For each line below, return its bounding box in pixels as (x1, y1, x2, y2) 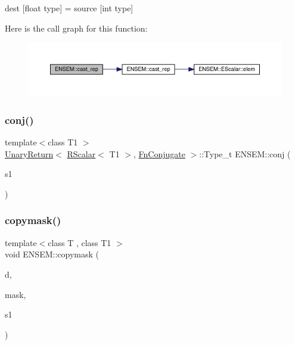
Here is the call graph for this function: (5, 21, 148, 34)
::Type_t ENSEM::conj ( (199, 147, 291, 160)
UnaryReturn (5, 147, 54, 160)
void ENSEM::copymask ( (5, 248, 99, 260)
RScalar (67, 147, 96, 160)
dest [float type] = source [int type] (5, 2, 133, 14)
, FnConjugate (133, 147, 185, 160)
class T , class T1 (48, 236, 111, 248)
